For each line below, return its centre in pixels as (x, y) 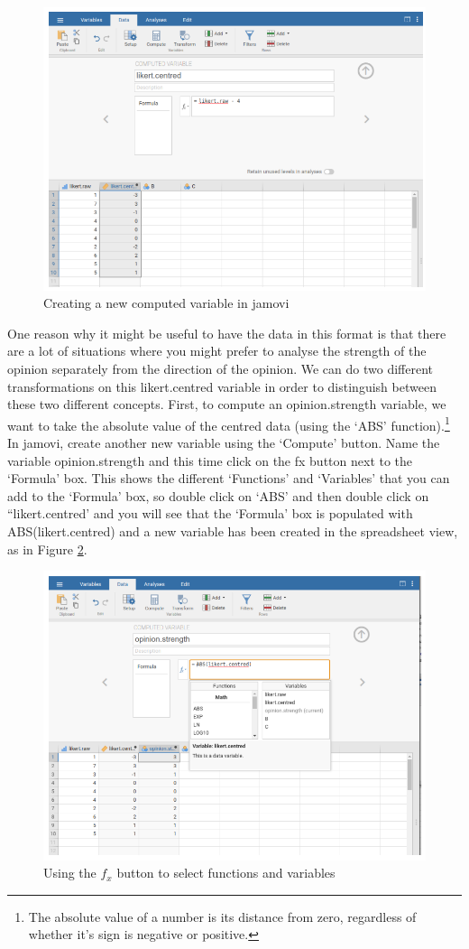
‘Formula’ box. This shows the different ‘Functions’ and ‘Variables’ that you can (229, 478)
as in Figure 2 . (47, 549)
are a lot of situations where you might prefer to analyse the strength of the (217, 351)
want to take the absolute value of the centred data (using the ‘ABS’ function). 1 (229, 423)
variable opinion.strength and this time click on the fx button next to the (210, 460)
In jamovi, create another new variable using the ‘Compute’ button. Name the (224, 443)
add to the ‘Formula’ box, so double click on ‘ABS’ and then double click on (218, 495)
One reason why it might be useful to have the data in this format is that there (227, 333)
